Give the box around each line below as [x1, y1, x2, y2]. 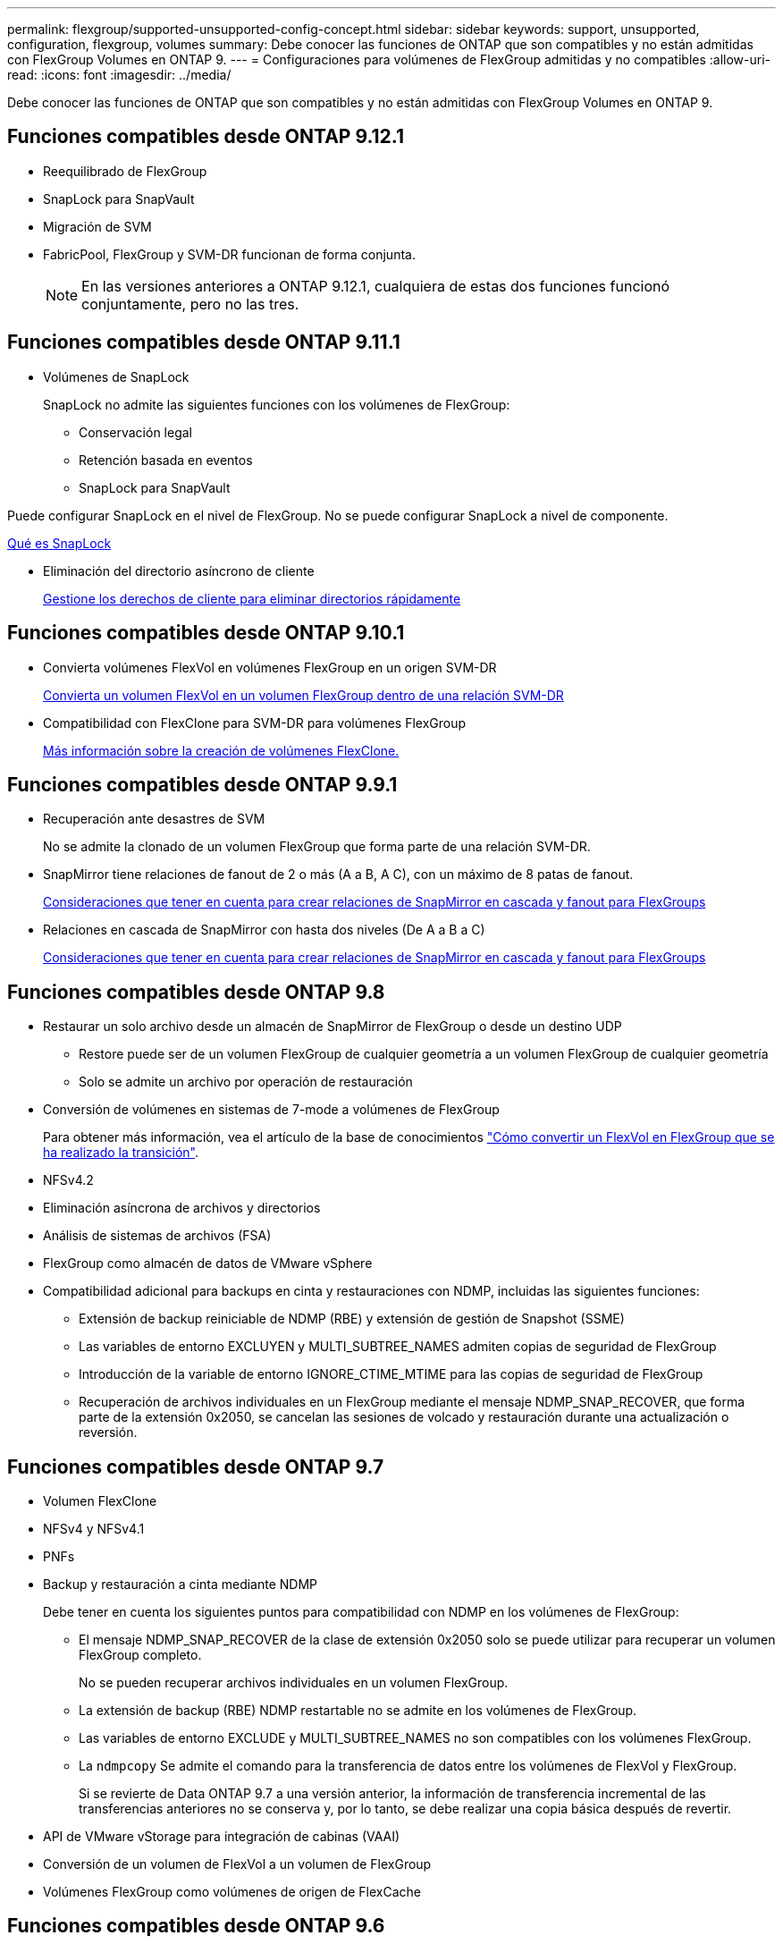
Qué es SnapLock [7, 535, 112, 551]
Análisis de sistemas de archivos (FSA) [43, 1228, 272, 1244]
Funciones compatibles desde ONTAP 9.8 [7, 980, 385, 1003]
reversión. [79, 1424, 138, 1441]
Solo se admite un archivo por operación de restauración [79, 1074, 413, 1090]
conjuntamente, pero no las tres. [81, 294, 299, 313]
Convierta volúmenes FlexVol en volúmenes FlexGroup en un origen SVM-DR [43, 659, 497, 675]
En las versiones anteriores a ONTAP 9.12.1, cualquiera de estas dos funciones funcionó [81, 276, 670, 295]
